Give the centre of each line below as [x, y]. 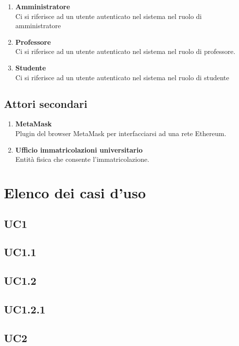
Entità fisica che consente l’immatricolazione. [82, 159]
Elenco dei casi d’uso [75, 192]
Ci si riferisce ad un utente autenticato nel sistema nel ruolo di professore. [125, 51]
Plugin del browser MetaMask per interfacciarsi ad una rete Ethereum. [121, 133]
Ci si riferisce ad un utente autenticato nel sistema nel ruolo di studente [122, 77]
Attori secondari [46, 103]
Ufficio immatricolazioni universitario [79, 149]
